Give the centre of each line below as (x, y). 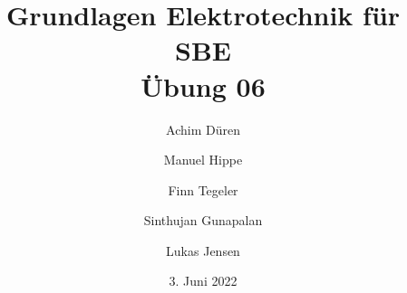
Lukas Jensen (203, 250)
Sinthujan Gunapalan (203, 220)
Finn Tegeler (203, 189)
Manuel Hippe (203, 160)
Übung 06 (203, 85)
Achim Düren (203, 129)
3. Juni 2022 (203, 281)
